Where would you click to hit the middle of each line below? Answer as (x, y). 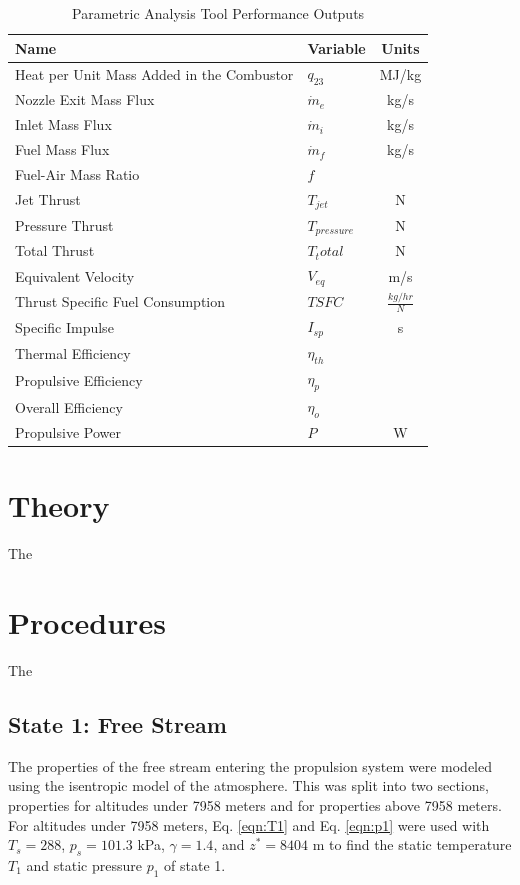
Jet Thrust (48, 199)
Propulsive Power (68, 432)
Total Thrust (55, 250)
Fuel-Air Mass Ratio (77, 174)
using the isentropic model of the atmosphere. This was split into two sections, (248, 785)
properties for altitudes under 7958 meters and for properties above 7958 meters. (255, 804)
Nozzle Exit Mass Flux (85, 99)
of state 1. (195, 864)
